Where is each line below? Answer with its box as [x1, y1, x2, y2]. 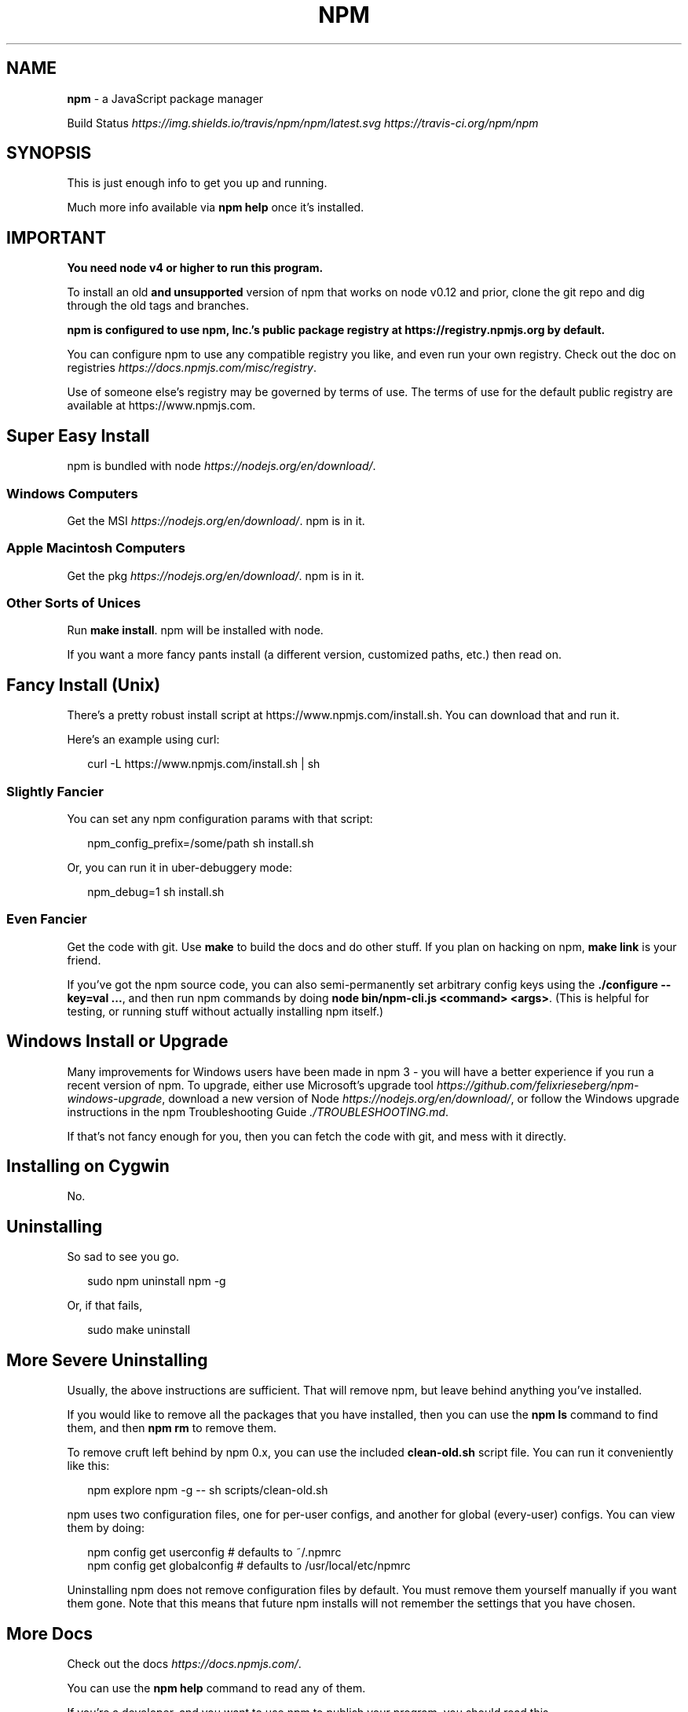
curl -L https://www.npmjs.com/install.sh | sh [87, 757, 320, 771]
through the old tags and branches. [67, 299, 249, 313]
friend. [67, 953, 101, 967]
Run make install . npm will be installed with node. [67, 623, 324, 637]
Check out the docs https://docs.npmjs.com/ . [67, 1656, 302, 1670]
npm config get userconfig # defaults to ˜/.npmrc [87, 1545, 342, 1560]
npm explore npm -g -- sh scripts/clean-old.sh [87, 1483, 328, 1497]
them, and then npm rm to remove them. [67, 1421, 277, 1435]
